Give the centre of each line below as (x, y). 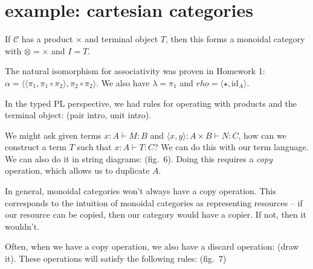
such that (94, 147)
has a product (47, 39)
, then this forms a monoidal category (235, 39)
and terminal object (121, 39)
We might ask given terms (53, 135)
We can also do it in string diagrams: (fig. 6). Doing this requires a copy (139, 158)
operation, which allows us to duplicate (77, 170)
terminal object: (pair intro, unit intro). (78, 115)
